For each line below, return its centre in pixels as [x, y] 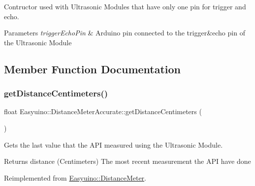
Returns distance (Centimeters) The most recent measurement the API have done [127, 161]
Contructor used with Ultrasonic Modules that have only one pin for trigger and [125, 6]
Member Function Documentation [93, 69]
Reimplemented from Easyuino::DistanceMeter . [75, 177]
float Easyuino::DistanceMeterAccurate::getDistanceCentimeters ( [103, 111]
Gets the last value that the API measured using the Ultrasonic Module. [113, 144]
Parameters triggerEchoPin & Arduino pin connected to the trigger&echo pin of [125, 33]
